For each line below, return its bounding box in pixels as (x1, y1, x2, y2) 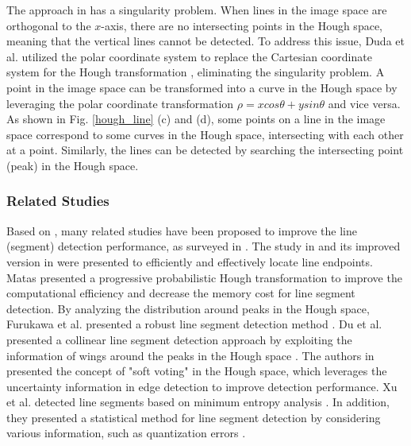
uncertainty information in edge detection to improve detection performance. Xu (6, 378, 398, 394)
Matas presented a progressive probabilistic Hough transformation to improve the (6, 269, 402, 285)
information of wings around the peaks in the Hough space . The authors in (6, 347, 375, 363)
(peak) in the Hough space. (6, 157, 139, 173)
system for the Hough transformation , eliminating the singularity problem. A (6, 64, 385, 80)
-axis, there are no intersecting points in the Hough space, (101, 17, 382, 33)
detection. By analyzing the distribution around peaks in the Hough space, (6, 300, 370, 316)
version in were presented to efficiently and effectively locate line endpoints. (6, 253, 373, 270)
